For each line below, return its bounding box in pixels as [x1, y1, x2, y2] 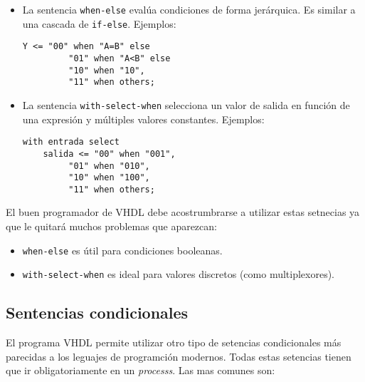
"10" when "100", [68, 172, 150, 183]
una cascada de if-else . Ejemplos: [22, 16, 176, 31]
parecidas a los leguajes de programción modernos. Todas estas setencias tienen [6, 349, 351, 363]
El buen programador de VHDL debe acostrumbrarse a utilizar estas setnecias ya [6, 205, 360, 220]
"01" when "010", [68, 160, 150, 171]
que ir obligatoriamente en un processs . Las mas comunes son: [6, 363, 275, 378]
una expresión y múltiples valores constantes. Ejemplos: [22, 111, 265, 126]
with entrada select [22, 137, 120, 148]
